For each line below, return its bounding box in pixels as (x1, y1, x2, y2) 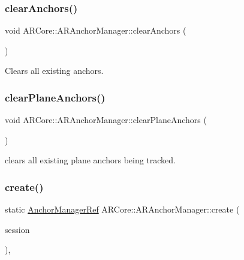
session (5, 223, 30, 235)
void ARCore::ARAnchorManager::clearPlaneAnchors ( (5, 113, 207, 126)
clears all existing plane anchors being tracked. (5, 154, 176, 166)
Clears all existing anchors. (5, 64, 104, 77)
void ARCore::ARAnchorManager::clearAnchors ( (5, 24, 186, 37)
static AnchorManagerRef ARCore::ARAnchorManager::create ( (5, 203, 240, 216)
